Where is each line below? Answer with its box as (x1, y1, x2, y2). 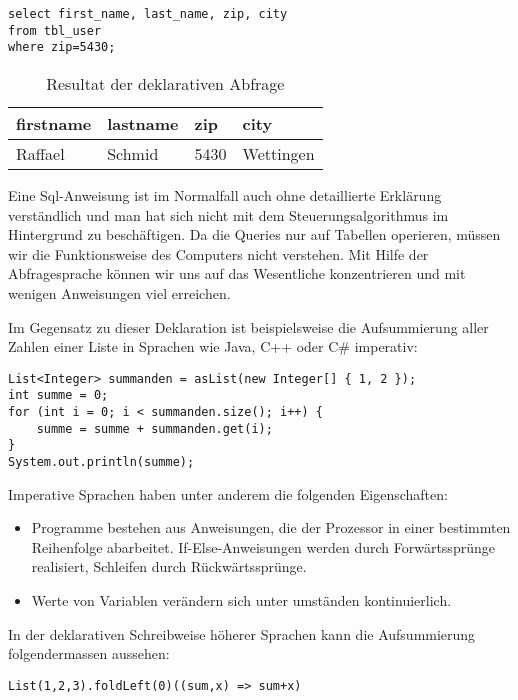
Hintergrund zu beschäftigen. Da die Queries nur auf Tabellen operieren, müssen (8, 224, 501, 245)
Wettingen (242, 141, 315, 165)
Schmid (107, 141, 159, 165)
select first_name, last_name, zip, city (8, 7, 288, 21)
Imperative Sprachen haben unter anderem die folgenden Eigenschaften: (8, 483, 448, 504)
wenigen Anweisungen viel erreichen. (8, 282, 231, 303)
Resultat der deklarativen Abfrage (46, 71, 285, 95)
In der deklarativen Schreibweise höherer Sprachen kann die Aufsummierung (8, 623, 476, 644)
